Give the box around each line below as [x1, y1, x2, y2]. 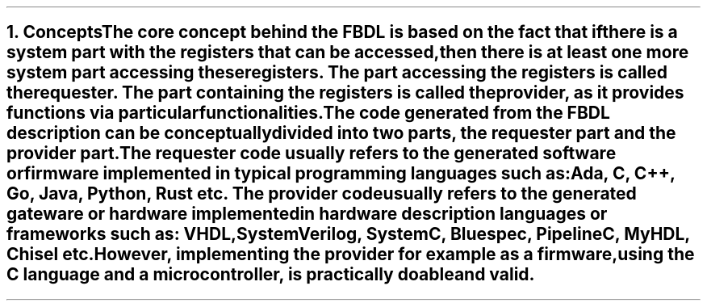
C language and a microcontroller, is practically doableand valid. [6, 264, 535, 285]
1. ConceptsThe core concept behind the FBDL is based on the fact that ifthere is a [6, 22, 678, 43]
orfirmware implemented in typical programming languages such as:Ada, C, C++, [6, 163, 676, 184]
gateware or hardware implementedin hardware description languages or [6, 204, 608, 225]
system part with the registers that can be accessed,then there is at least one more [6, 42, 689, 63]
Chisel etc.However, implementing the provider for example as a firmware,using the [6, 244, 695, 265]
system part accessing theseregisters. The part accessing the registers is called [6, 62, 667, 83]
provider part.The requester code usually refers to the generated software [6, 143, 617, 164]
